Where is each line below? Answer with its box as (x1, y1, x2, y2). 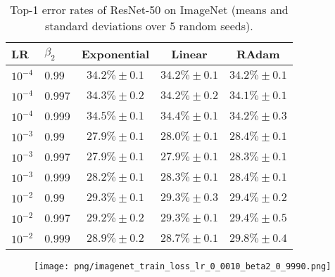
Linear (171, 46, 208, 62)
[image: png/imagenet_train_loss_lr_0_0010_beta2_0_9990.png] (34, 262, 331, 271)
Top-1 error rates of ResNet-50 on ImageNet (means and (9, 1, 289, 18)
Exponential (81, 46, 150, 62)
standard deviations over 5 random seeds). (45, 18, 253, 34)
